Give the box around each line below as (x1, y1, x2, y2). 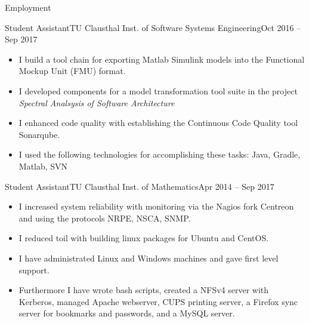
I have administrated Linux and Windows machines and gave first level (18, 251, 279, 264)
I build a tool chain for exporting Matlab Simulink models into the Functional (18, 53, 305, 65)
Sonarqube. (18, 128, 60, 140)
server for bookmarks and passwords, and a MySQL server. (18, 307, 235, 319)
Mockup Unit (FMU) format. (18, 64, 126, 77)
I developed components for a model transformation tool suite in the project (18, 84, 298, 97)
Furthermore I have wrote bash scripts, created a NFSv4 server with (18, 284, 269, 296)
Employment (5, 1, 51, 13)
